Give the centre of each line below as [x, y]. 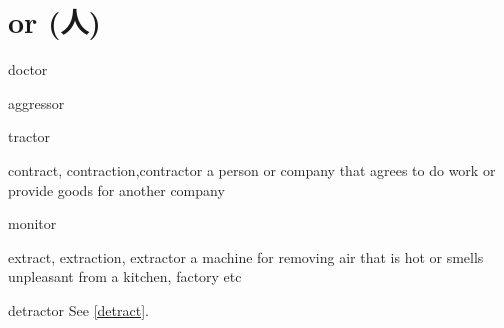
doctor [28, 69]
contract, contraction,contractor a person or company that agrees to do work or [252, 169]
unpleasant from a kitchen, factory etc [125, 276]
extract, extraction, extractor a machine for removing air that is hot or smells [246, 256]
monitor [32, 223]
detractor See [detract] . [78, 309]
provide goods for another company [116, 189]
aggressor [36, 102]
